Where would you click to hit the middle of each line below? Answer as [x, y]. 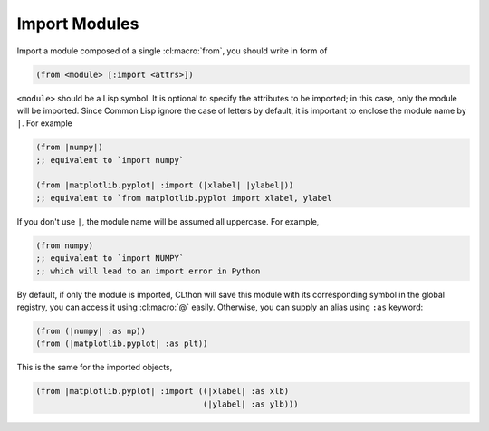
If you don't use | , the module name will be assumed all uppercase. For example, [168, 221]
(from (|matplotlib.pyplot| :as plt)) [122, 344]
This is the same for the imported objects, [95, 368]
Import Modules [78, 24]
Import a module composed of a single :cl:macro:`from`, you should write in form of [172, 51]
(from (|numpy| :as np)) [91, 331]
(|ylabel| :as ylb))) [250, 404]
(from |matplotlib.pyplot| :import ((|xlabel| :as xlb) [163, 391]
